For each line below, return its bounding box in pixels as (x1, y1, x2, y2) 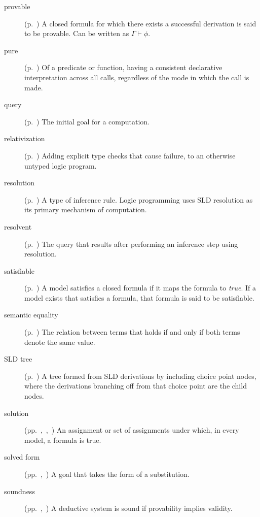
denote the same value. (24, 336, 95, 347)
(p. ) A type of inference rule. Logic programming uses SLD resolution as (24, 194, 253, 205)
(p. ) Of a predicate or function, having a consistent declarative (24, 62, 222, 73)
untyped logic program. (24, 160, 97, 171)
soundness (4, 486, 35, 496)
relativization (4, 133, 45, 144)
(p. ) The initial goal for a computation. (24, 116, 150, 126)
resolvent (4, 221, 32, 232)
